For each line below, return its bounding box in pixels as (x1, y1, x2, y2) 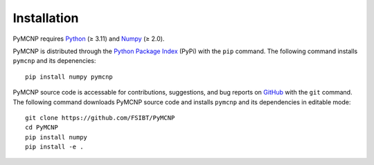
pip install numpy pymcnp (25, 72, 114, 81)
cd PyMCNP (25, 124, 58, 131)
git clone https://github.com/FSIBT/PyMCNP (25, 114, 175, 122)
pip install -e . (25, 143, 84, 151)
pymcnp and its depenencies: (12, 57, 96, 65)
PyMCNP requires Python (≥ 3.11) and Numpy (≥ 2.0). (12, 35, 165, 43)
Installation (12, 10, 79, 26)
